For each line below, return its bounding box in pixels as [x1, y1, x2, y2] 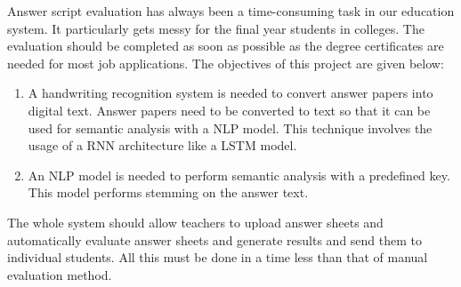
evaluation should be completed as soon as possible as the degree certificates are [7, 36, 444, 55]
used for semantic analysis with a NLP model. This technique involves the [28, 118, 433, 137]
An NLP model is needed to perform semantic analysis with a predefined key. [28, 165, 450, 184]
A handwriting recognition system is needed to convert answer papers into [28, 84, 433, 102]
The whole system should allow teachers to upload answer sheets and [7, 212, 384, 231]
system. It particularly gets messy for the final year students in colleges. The [7, 19, 425, 37]
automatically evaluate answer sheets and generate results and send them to [7, 230, 423, 249]
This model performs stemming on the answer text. [28, 183, 309, 202]
